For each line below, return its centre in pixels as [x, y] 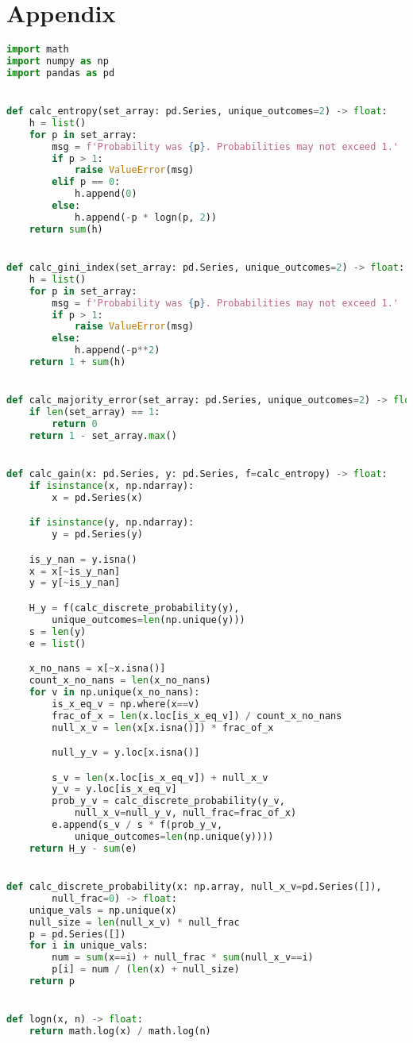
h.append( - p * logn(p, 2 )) [145, 217]
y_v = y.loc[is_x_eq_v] [114, 789]
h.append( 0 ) [106, 194]
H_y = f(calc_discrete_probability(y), [134, 608]
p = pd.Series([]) [77, 934]
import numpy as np [58, 61]
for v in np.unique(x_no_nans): [114, 692]
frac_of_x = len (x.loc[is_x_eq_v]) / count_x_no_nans [197, 716]
